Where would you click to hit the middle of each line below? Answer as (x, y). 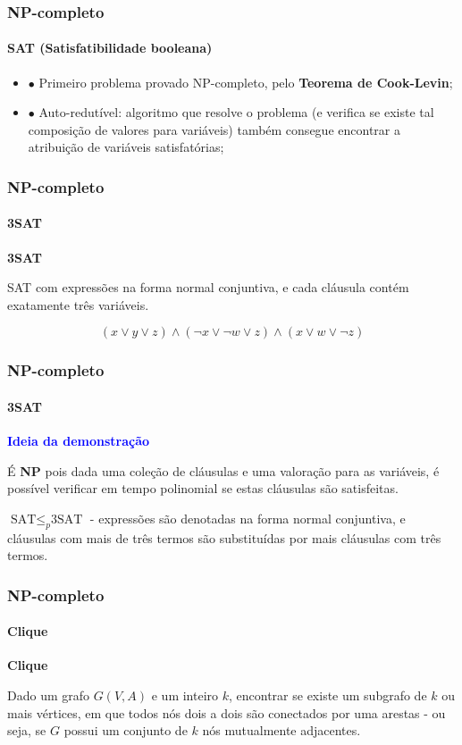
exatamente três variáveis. (78, 304)
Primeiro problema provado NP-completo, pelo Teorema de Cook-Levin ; (246, 82)
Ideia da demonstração (79, 441)
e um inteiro (185, 695)
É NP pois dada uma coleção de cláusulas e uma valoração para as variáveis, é (223, 470)
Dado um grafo (49, 695)
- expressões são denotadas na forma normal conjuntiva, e (248, 518)
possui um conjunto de (126, 730)
